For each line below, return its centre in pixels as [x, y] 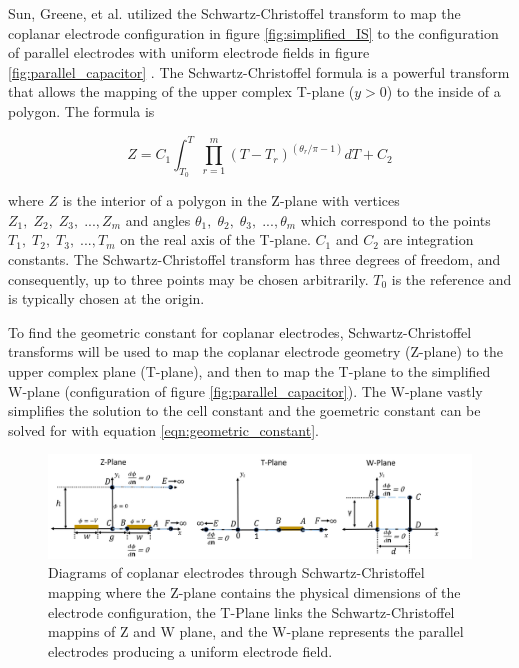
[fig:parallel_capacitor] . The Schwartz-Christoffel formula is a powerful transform [259, 71]
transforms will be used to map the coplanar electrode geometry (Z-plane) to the [256, 351]
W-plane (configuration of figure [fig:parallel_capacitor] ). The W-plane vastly [245, 390]
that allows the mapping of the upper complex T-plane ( [181, 91]
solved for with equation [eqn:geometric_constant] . [163, 429]
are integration [428, 239]
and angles [158, 219]
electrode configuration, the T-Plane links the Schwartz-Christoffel [251, 611]
